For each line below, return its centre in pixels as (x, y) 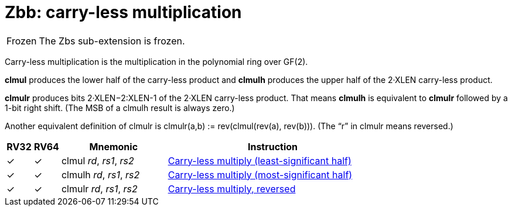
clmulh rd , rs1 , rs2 (100, 174)
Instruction (273, 146)
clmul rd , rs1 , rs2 (98, 160)
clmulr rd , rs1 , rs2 (99, 188)
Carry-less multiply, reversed (232, 188)
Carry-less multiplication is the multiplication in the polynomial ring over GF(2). (156, 61)
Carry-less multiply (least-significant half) (260, 160)
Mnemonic (114, 146)
